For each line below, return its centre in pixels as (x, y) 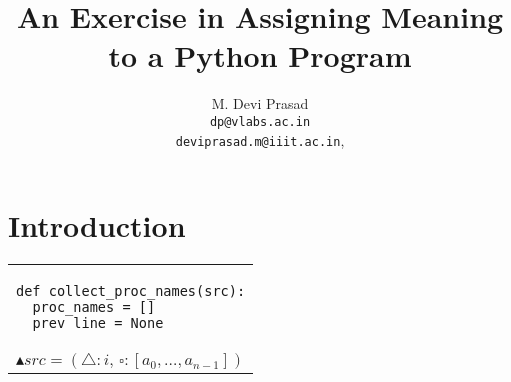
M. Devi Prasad (260, 103)
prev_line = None (98, 323)
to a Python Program (260, 55)
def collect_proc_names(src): (131, 291)
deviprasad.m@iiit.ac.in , (260, 139)
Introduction (97, 225)
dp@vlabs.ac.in (260, 121)
